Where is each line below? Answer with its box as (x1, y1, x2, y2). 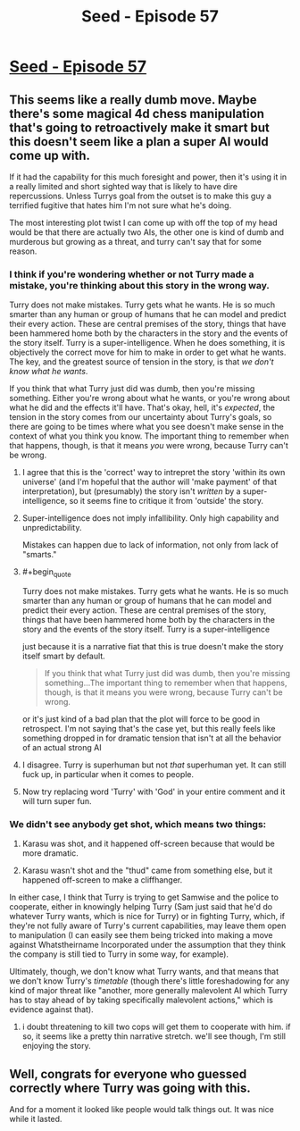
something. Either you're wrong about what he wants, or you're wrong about (9, 393, 290, 404)
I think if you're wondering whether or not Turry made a (9, 268, 254, 281)
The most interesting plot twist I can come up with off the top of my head (9, 217, 278, 228)
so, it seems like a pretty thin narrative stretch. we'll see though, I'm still (21, 1031, 286, 1042)
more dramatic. (21, 848, 79, 859)
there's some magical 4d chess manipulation (9, 105, 265, 121)
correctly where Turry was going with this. (9, 1080, 252, 1095)
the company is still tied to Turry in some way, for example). (9, 949, 229, 959)
